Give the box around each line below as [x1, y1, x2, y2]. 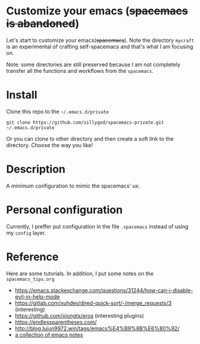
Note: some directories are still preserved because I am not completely [6, 61, 181, 68]
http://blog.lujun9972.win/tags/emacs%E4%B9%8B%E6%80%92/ [14, 324, 180, 332]
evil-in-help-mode [14, 293, 60, 300]
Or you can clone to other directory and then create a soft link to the [6, 135, 174, 142]
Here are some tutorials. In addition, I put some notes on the [6, 270, 154, 277]
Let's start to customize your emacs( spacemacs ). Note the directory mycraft [6, 36, 195, 44]
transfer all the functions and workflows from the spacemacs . [6, 67, 153, 74]
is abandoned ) [6, 17, 79, 30]
